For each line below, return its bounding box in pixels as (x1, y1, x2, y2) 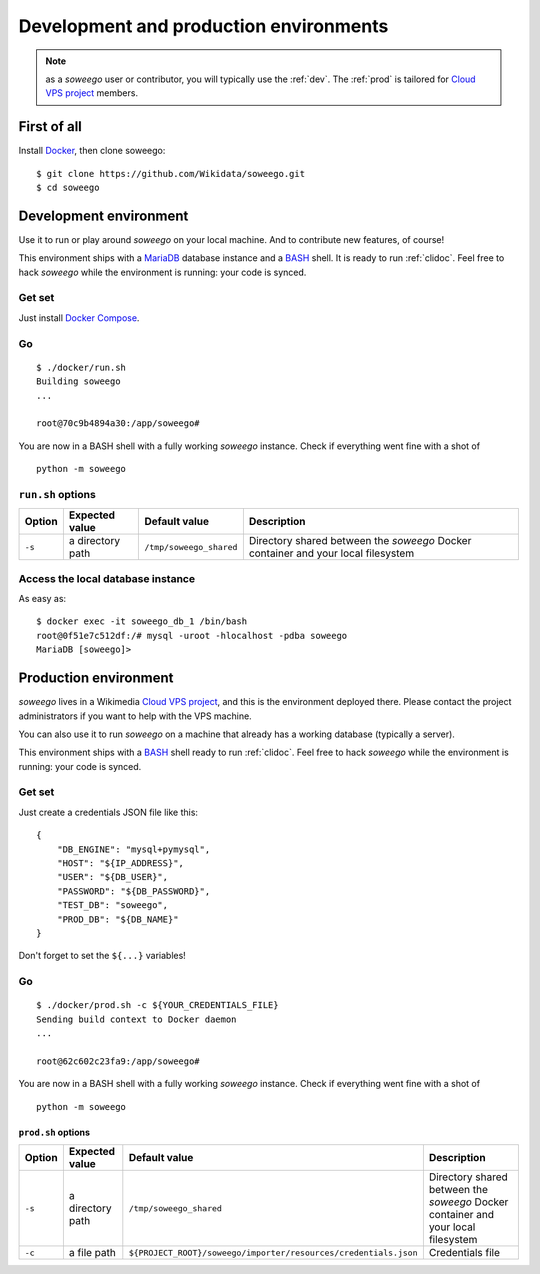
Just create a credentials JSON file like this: (18, 806, 199, 818)
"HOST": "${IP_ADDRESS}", (56, 857, 185, 869)
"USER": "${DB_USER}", (56, 871, 169, 883)
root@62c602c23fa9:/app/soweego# (36, 1055, 200, 1067)
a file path (68, 1246, 117, 1260)
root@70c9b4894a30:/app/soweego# (36, 418, 200, 429)
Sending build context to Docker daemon (36, 1013, 237, 1025)
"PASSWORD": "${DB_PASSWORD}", (56, 885, 211, 897)
